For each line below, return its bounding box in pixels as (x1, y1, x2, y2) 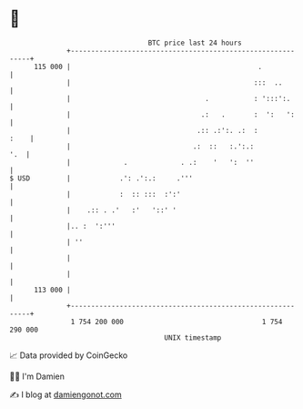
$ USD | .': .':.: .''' (9, 173, 194, 183)
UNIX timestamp (164, 332, 222, 343)
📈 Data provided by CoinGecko (9, 350, 128, 361)
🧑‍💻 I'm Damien (9, 371, 66, 382)
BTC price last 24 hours (147, 38, 243, 47)
